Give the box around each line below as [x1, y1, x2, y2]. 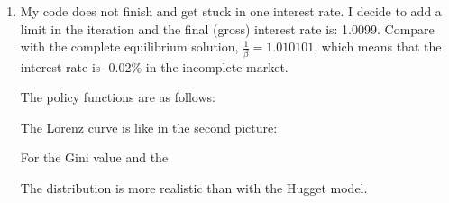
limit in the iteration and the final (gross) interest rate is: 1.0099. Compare [20, 19, 435, 38]
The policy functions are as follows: [20, 88, 215, 106]
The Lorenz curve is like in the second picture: [20, 117, 278, 136]
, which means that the [314, 37, 442, 56]
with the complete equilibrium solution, [20, 37, 239, 56]
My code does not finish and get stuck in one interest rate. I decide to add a [20, 2, 442, 20]
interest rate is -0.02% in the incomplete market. [20, 57, 289, 76]
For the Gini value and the [20, 148, 169, 167]
